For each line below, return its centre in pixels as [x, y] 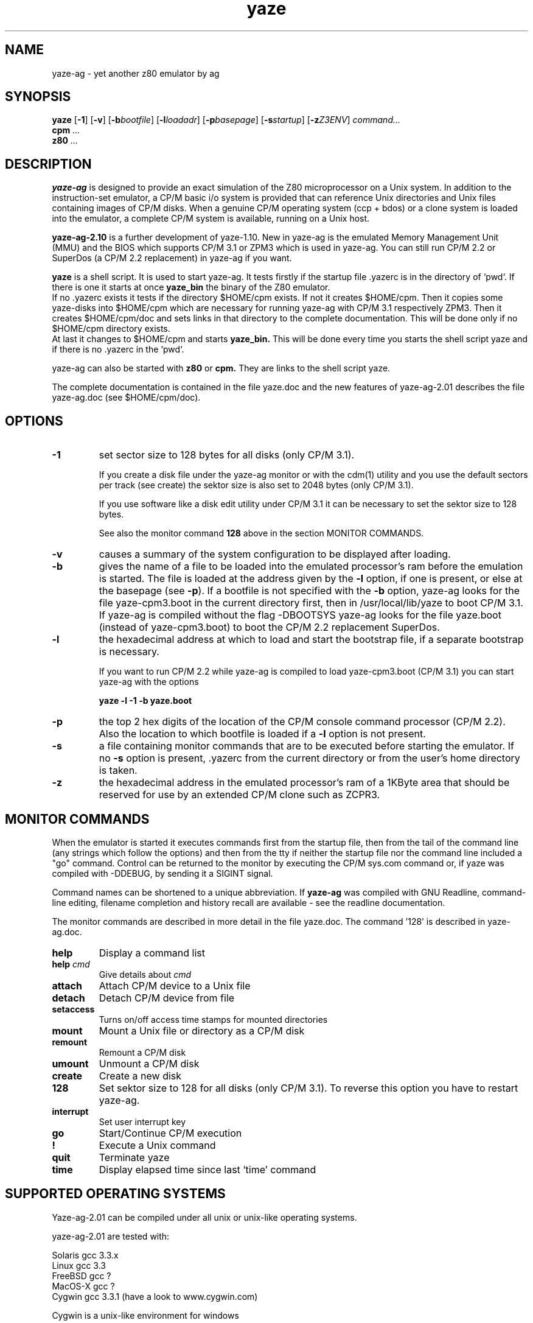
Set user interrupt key [142, 1121]
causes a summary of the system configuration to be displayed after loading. [275, 554]
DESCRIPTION [48, 164]
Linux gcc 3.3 [79, 1265]
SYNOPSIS [38, 97]
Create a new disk [140, 1076]
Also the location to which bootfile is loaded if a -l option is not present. [262, 734]
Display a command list [152, 953]
